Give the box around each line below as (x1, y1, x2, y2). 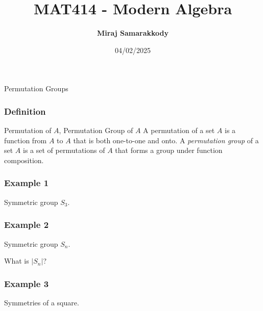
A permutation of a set (143, 125, 215, 136)
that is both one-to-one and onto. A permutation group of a (73, 135, 259, 145)
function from (4, 135, 47, 145)
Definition (4, 105, 46, 117)
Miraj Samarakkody (97, 28, 169, 38)
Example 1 (4, 176, 49, 189)
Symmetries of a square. (4, 297, 79, 307)
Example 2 (4, 218, 49, 231)
